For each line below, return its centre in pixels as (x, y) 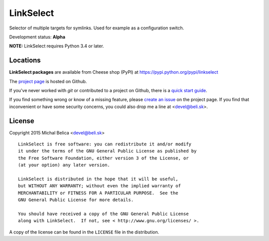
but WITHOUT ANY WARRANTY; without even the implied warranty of (100, 186)
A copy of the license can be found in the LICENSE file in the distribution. (84, 232)
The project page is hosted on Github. (48, 81)
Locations (25, 60)
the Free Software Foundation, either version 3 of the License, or (103, 158)
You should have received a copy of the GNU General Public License (103, 214)
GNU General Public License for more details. (76, 200)
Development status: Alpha (37, 37)
